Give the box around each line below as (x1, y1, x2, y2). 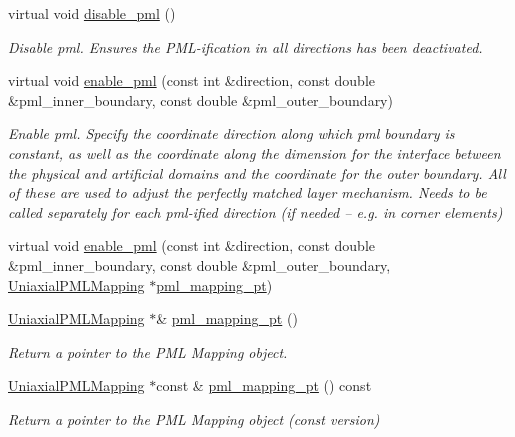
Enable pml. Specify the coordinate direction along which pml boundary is (8, 123, 455, 144)
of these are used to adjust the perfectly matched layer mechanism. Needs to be (8, 182, 487, 203)
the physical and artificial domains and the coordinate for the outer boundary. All (8, 162, 506, 183)
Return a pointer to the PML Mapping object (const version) (8, 408, 380, 429)
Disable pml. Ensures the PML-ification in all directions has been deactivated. (8, 36, 483, 57)
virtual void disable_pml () (8, 3, 176, 23)
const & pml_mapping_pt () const (156, 375, 372, 396)
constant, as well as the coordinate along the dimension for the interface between (8, 142, 501, 163)
